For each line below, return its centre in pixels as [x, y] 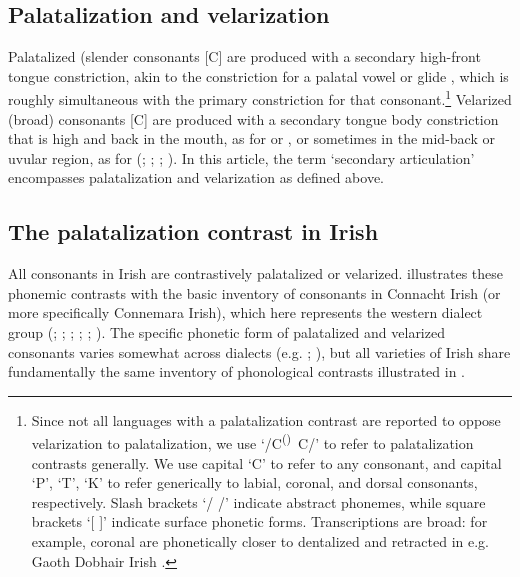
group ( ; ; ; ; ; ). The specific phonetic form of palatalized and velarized [226, 332]
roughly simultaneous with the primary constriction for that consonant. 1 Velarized [260, 98]
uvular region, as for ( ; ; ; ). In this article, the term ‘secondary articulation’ [241, 157]
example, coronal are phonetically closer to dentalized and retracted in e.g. [260, 541]
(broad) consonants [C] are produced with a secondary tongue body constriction [253, 118]
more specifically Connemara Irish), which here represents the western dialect [245, 312]
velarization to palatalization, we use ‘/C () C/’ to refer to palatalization [252, 442]
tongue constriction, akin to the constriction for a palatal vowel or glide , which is [258, 75]
